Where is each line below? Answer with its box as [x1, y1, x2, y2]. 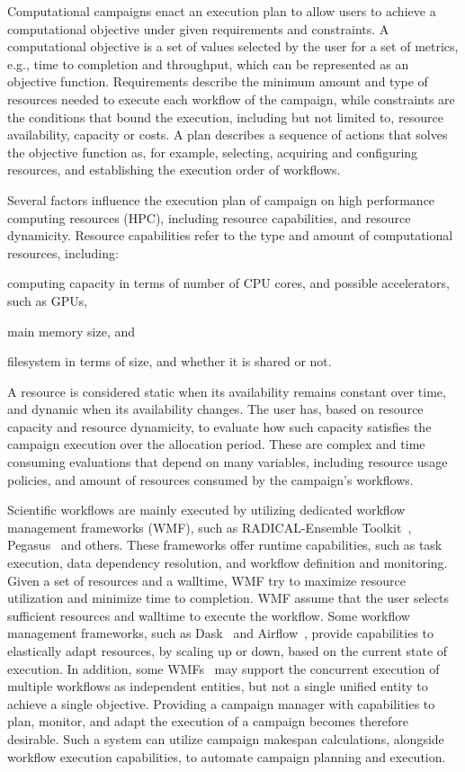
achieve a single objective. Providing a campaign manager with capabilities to [7, 694, 435, 713]
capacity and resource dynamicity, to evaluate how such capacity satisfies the [7, 417, 432, 435]
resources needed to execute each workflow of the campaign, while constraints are [7, 89, 455, 108]
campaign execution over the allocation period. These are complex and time [7, 435, 425, 453]
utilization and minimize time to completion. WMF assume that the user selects [7, 588, 449, 607]
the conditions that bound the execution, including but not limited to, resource [7, 107, 443, 126]
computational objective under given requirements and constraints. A [7, 19, 389, 38]
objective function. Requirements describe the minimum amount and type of [7, 72, 428, 91]
